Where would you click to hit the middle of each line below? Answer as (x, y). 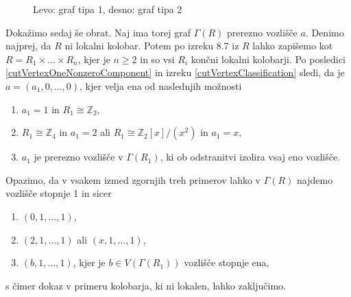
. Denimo (325, 32)
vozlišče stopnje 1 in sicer (59, 193)
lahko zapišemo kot (293, 46)
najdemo (315, 179)
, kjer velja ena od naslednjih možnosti (161, 85)
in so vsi (157, 59)
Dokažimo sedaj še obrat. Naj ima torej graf (98, 32)
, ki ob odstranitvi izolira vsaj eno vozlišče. (250, 157)
